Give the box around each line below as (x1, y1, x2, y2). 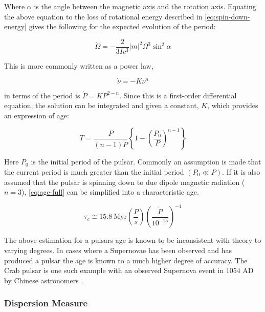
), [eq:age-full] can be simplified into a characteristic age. (21, 186, 199, 197)
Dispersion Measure (4, 297, 88, 309)
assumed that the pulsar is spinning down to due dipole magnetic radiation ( (4, 176, 245, 187)
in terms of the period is (4, 90, 80, 100)
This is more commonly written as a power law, (4, 60, 153, 71)
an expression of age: (4, 110, 69, 120)
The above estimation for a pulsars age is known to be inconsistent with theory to (4, 235, 261, 245)
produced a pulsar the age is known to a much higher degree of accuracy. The (4, 255, 248, 265)
